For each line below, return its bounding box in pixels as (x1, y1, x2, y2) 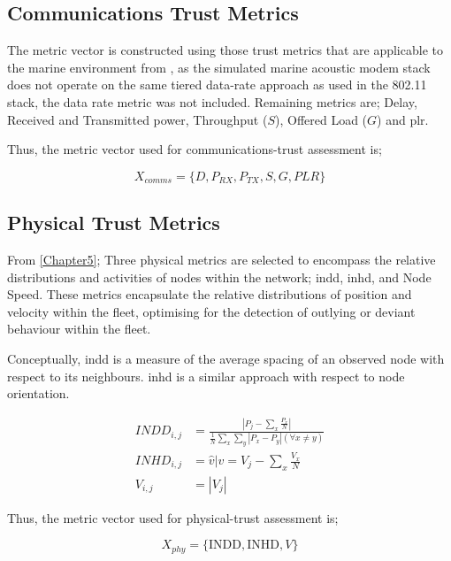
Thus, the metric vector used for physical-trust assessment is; (7, 508, 339, 526)
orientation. (7, 384, 70, 403)
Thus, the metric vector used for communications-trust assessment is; (7, 140, 382, 158)
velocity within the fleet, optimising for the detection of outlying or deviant (7, 302, 416, 320)
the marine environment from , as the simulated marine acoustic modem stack (7, 58, 431, 76)
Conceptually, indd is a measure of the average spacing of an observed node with (7, 349, 445, 367)
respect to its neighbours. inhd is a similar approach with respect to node (7, 366, 405, 385)
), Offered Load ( (275, 110, 368, 128)
